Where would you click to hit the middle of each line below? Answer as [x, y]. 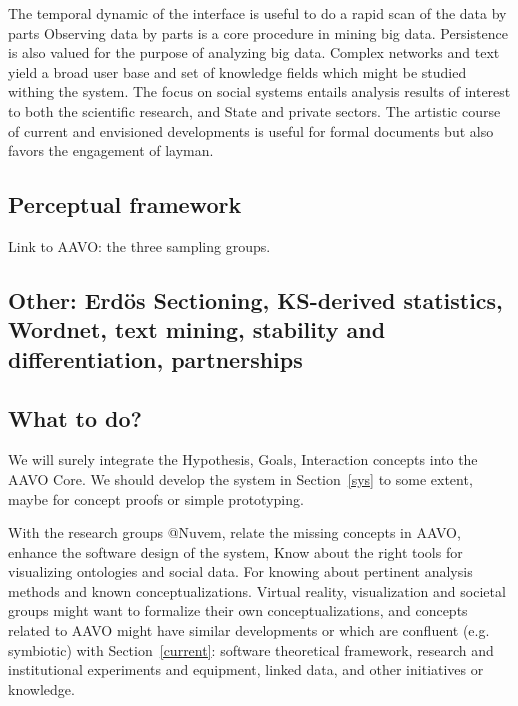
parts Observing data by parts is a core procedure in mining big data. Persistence [258, 32]
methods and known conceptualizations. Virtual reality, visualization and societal [257, 590]
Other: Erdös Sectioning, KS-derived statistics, [255, 299]
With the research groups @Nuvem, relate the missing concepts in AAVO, [234, 532]
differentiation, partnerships [155, 358]
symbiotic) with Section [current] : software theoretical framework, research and [251, 649]
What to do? [75, 417]
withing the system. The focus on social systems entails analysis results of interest [259, 91]
